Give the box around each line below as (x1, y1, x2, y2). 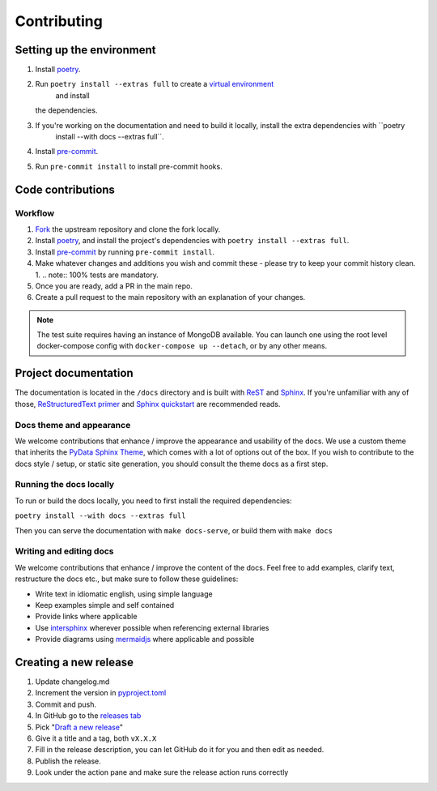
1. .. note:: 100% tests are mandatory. (35, 270, 159, 280)
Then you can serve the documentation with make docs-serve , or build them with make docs (15, 525, 333, 535)
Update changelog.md (35, 677, 110, 686)
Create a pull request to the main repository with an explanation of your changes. (35, 293, 306, 302)
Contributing (15, 12, 103, 30)
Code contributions (15, 182, 115, 196)
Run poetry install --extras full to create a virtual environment (35, 79, 274, 89)
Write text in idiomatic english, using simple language (35, 588, 214, 599)
